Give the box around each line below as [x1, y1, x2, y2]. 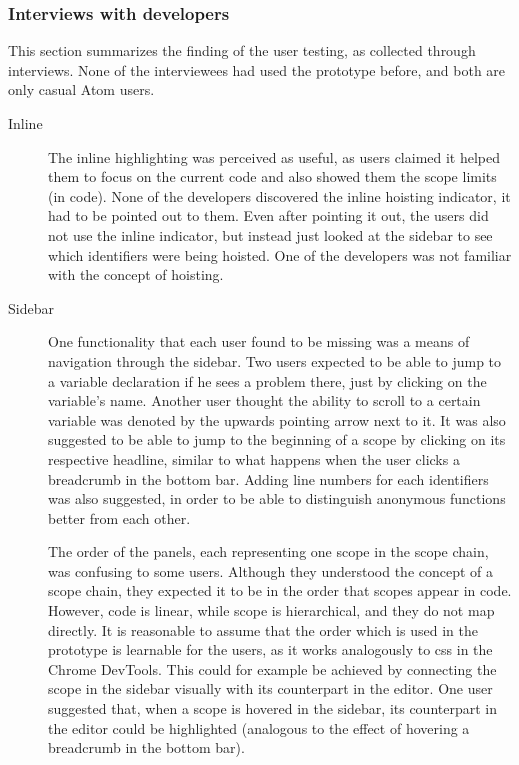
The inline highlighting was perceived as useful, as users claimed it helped [48, 146, 501, 167]
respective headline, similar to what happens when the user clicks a [48, 448, 460, 469]
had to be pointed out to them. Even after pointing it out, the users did [48, 205, 489, 226]
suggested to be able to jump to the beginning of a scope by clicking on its [48, 429, 506, 450]
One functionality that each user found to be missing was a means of [48, 331, 470, 352]
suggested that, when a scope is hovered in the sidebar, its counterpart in [48, 698, 497, 719]
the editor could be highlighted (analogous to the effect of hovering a [48, 717, 470, 738]
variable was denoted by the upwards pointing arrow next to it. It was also [48, 409, 506, 430]
